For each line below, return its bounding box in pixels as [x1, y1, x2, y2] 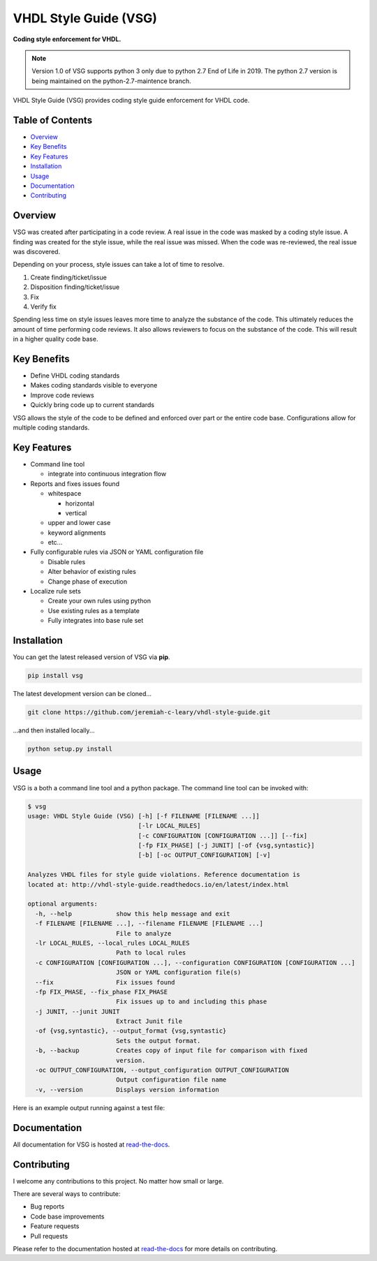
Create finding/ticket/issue [30, 273, 108, 281]
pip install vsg [27, 672, 84, 680]
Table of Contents [13, 114, 93, 126]
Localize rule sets [30, 587, 82, 596]
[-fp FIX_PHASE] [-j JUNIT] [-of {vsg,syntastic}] [138, 841, 316, 850]
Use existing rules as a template [47, 606, 140, 614]
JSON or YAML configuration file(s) [115, 968, 242, 977]
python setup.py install [27, 745, 113, 753]
